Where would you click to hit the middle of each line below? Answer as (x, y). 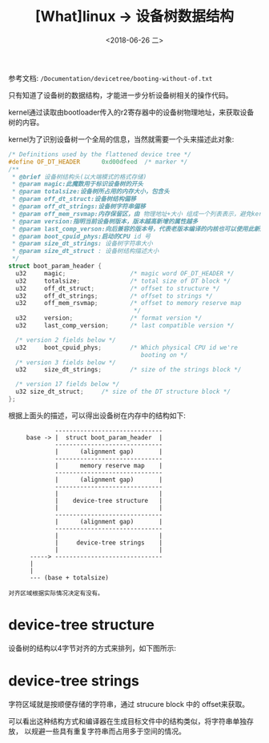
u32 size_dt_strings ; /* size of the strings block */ (128, 370)
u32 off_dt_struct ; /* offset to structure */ (118, 288)
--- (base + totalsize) (69, 577)
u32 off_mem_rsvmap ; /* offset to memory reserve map (128, 303)
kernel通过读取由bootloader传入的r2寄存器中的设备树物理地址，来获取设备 (131, 112)
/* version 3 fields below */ (66, 362)
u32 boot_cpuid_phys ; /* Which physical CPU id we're (127, 347)
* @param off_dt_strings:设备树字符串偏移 (79, 207)
